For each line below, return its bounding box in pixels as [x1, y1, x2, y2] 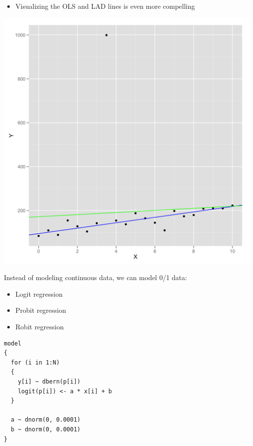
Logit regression [15, 288, 63, 299]
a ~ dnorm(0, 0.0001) [11, 416, 81, 424]
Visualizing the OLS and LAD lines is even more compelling [15, 1, 195, 11]
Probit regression [15, 305, 66, 315]
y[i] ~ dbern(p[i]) [18, 378, 81, 385]
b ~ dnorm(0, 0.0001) [11, 426, 81, 433]
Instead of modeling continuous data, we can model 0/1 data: [4, 272, 187, 283]
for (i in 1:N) [11, 359, 60, 366]
